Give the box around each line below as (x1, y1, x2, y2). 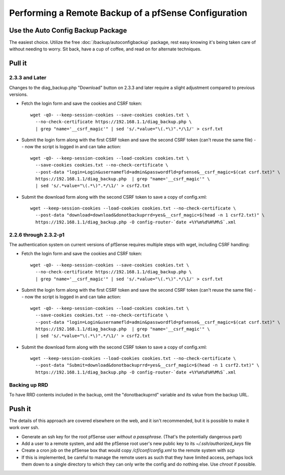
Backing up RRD (9, 381, 48, 388)
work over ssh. (9, 425, 40, 431)
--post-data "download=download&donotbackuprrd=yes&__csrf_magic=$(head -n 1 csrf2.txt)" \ (35, 213, 265, 218)
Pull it (9, 59, 27, 68)
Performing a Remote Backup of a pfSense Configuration (9, 7, 247, 18)
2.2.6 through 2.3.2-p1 (9, 231, 65, 238)
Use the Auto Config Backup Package (9, 26, 127, 35)
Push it (9, 404, 31, 413)
